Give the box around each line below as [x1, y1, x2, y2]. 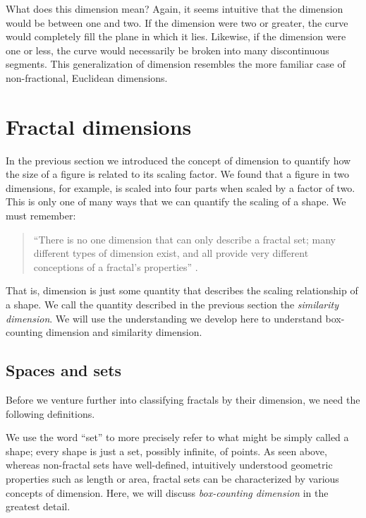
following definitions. [6, 406, 95, 421]
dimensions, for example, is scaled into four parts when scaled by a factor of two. [6, 180, 355, 195]
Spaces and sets [6, 359, 122, 381]
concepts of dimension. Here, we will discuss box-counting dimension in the [6, 485, 329, 500]
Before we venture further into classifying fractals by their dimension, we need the [6, 392, 360, 407]
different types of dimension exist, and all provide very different [33, 246, 309, 260]
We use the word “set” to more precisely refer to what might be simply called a [6, 430, 349, 445]
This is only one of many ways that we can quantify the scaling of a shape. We [6, 194, 346, 209]
